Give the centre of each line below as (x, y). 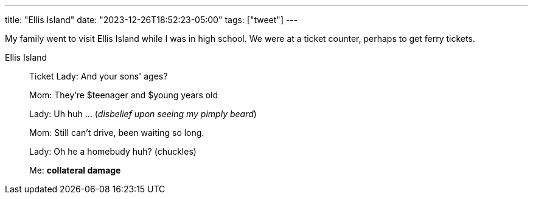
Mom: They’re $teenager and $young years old (124, 95)
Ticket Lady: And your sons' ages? (99, 76)
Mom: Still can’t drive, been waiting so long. (117, 133)
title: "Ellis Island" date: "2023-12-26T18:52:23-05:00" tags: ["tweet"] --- (152, 20)
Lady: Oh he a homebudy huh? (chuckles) (113, 151)
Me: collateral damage (75, 170)
